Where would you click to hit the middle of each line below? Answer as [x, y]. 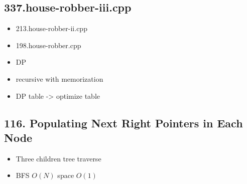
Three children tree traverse [58, 158]
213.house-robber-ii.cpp [51, 28]
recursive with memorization [59, 78]
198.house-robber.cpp [48, 45]
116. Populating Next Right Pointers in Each [124, 123]
